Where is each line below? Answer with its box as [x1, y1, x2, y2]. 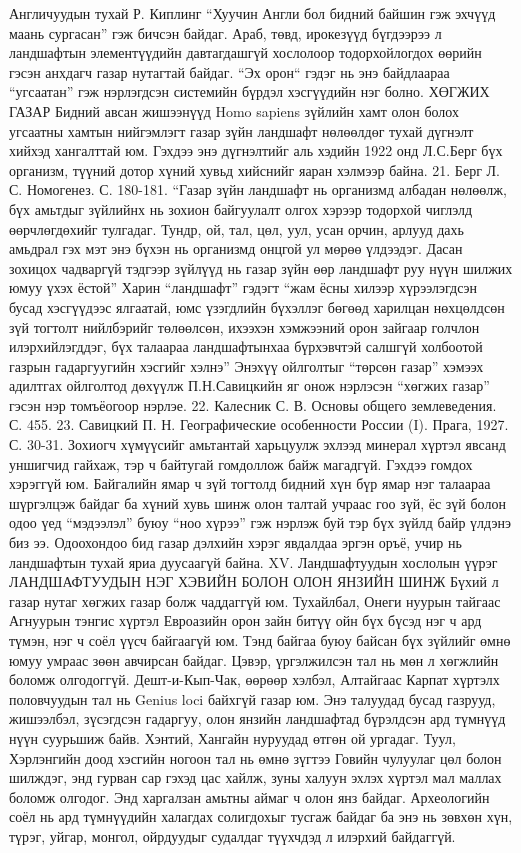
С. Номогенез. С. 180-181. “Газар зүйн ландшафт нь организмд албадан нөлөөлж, [9, 179, 507, 200]
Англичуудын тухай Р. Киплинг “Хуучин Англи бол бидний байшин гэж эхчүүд [9, 3, 496, 23]
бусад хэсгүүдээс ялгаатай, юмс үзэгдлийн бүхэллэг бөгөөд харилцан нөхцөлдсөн [9, 296, 505, 317]
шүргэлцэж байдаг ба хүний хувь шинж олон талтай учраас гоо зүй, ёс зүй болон [9, 492, 506, 513]
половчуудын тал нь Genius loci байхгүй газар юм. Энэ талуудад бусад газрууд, [9, 688, 496, 709]
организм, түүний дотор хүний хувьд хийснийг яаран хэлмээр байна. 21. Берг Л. [9, 159, 500, 180]
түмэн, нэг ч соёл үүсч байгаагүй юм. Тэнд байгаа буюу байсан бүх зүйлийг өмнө [9, 630, 511, 650]
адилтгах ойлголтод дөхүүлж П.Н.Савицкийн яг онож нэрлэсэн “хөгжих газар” [9, 375, 490, 396]
